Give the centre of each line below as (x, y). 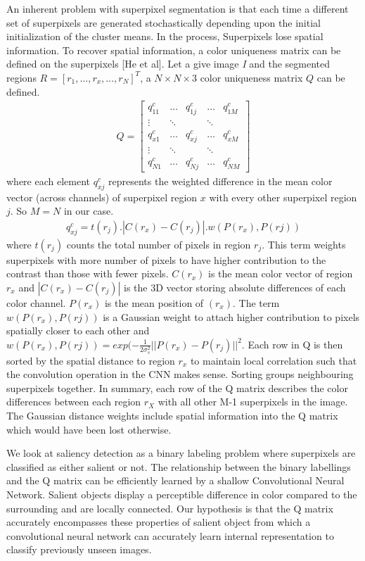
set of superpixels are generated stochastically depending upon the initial (164, 22)
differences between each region (74, 402)
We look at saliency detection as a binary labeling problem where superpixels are (181, 453)
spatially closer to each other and (78, 330)
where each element (48, 181)
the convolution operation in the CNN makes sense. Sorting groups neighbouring (180, 374)
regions (21, 77)
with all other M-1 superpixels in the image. (253, 402)
